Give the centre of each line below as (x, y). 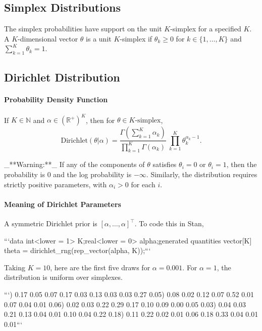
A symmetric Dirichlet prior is (51, 223)
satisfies (165, 164)
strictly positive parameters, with (56, 184)
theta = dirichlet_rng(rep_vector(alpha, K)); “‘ (77, 250)
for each (143, 184)
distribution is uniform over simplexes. (63, 277)
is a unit (99, 38)
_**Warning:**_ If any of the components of (74, 164)
